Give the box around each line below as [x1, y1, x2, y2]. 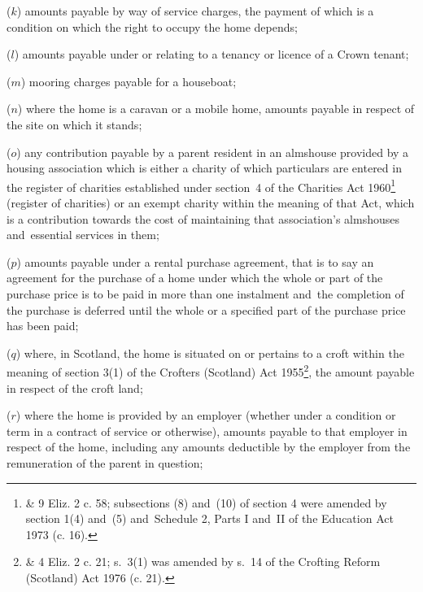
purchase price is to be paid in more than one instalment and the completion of [7, 285, 404, 302]
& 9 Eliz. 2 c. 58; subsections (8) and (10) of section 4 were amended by [25, 494, 387, 511]
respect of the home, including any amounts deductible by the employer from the [7, 438, 411, 455]
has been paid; [7, 317, 79, 334]
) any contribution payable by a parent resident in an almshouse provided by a [16, 143, 409, 160]
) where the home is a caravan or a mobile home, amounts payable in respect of [17, 100, 415, 117]
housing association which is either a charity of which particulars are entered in [7, 159, 402, 176]
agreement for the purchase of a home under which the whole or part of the [7, 269, 383, 286]
